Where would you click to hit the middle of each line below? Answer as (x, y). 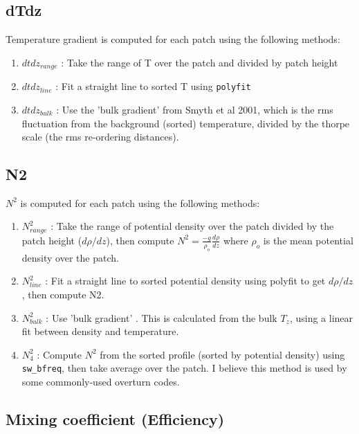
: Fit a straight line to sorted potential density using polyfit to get (185, 281)
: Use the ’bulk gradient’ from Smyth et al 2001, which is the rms (195, 109)
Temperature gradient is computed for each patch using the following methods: (173, 39)
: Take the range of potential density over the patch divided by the (192, 226)
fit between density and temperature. (100, 331)
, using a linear (321, 317)
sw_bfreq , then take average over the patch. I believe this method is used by (184, 368)
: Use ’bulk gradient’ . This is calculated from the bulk (162, 317)
